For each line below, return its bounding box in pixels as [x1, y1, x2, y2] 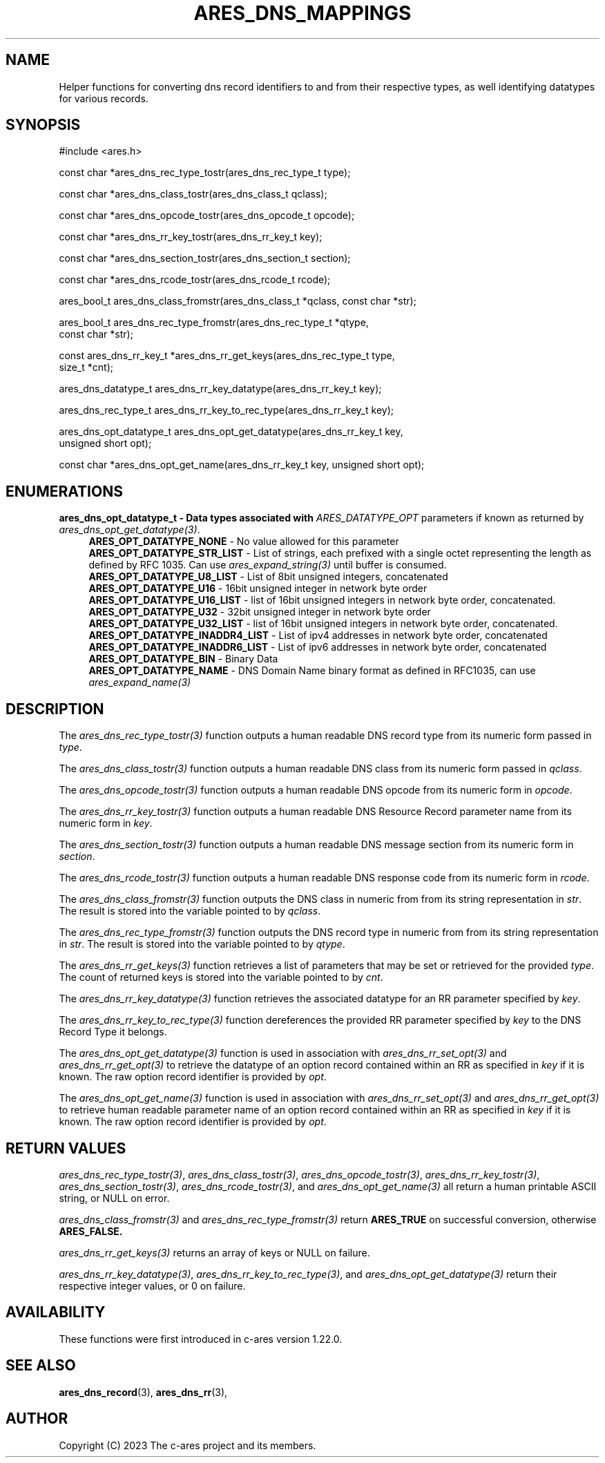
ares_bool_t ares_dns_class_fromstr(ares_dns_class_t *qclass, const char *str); [59, 295, 416, 307]
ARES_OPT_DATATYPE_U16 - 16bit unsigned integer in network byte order [88, 582, 428, 595]
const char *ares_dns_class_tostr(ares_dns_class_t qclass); [59, 188, 327, 200]
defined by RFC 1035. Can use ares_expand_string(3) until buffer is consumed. [88, 559, 447, 571]
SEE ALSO [6, 1357, 76, 1375]
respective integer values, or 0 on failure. [59, 1279, 246, 1292]
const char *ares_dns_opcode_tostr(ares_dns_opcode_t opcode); [59, 209, 355, 222]
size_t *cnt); [59, 361, 113, 374]
